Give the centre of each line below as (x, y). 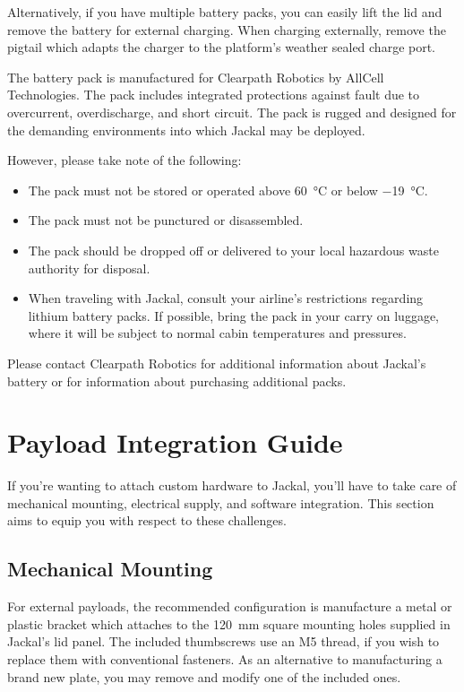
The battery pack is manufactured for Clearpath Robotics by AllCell (196, 77)
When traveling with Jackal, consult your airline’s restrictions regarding (226, 298)
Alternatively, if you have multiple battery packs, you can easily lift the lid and (225, 12)
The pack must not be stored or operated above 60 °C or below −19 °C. (228, 190)
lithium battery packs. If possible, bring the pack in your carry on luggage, (233, 315)
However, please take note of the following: (125, 160)
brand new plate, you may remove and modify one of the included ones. (204, 676)
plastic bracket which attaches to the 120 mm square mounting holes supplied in (229, 623)
